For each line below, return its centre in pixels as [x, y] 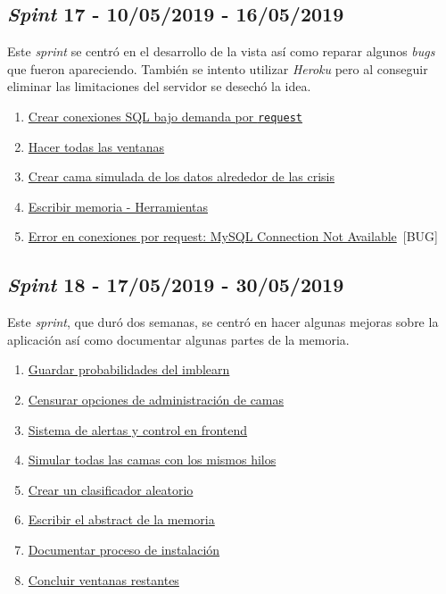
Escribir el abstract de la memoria [121, 519]
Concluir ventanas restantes [103, 579]
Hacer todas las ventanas [96, 146]
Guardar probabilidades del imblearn [129, 369]
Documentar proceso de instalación [124, 549]
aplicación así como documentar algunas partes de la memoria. [178, 339]
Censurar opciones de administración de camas [156, 399]
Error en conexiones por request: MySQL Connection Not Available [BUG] [233, 236]
